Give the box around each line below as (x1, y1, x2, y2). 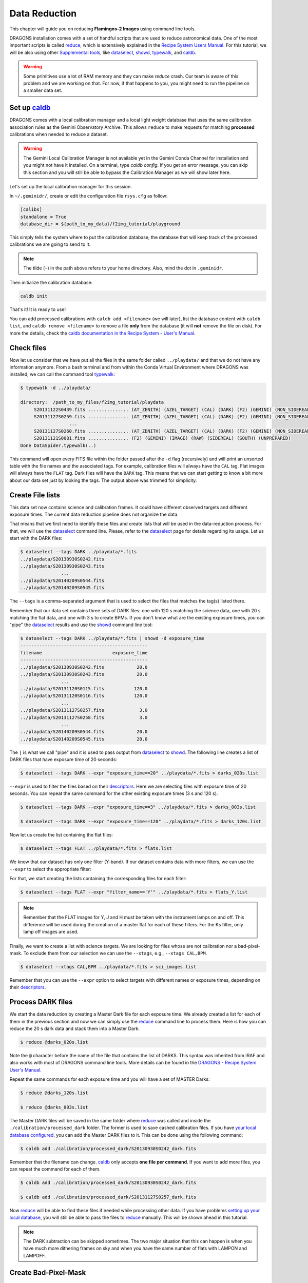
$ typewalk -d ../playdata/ (20, 385, 91, 391)
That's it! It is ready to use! (9, 306, 66, 313)
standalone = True (20, 213, 67, 220)
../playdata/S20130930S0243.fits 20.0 (20, 671, 148, 677)
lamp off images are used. (23, 929, 79, 935)
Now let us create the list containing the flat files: (9, 832, 113, 838)
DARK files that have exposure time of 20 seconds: (9, 756, 118, 763)
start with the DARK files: (9, 535, 63, 541)
